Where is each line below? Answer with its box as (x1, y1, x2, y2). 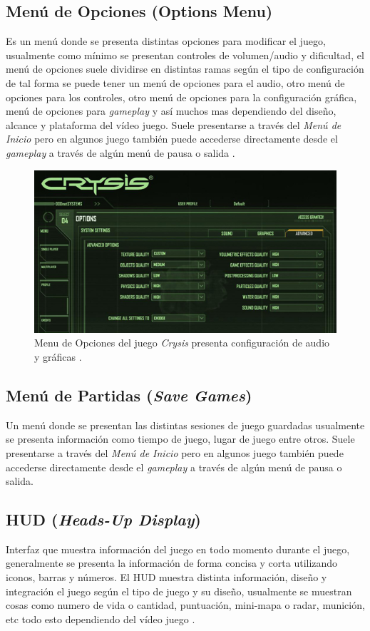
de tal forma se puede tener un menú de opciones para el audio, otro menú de (6, 75, 345, 90)
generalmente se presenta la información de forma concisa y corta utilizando (6, 555, 338, 570)
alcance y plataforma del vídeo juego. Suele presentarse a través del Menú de (6, 117, 341, 132)
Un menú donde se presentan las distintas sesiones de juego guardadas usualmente (6, 417, 365, 432)
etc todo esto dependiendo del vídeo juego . (6, 611, 195, 626)
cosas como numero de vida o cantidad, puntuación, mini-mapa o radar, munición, (6, 597, 365, 612)
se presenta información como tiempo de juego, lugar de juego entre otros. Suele (6, 431, 355, 446)
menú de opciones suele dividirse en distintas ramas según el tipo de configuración (6, 61, 364, 76)
